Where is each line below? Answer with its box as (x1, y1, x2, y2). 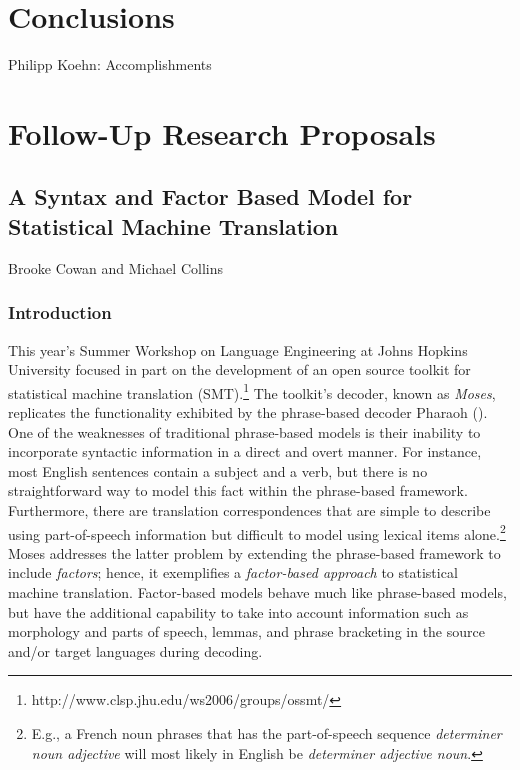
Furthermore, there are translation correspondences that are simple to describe (8, 499, 491, 520)
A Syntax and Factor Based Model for (8, 181, 413, 212)
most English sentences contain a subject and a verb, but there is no (8, 460, 428, 481)
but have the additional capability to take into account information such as (8, 601, 469, 622)
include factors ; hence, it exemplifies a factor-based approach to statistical (8, 562, 458, 583)
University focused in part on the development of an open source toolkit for (8, 359, 471, 380)
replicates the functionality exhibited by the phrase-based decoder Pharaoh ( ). (8, 401, 488, 422)
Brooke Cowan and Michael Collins (8, 257, 223, 278)
